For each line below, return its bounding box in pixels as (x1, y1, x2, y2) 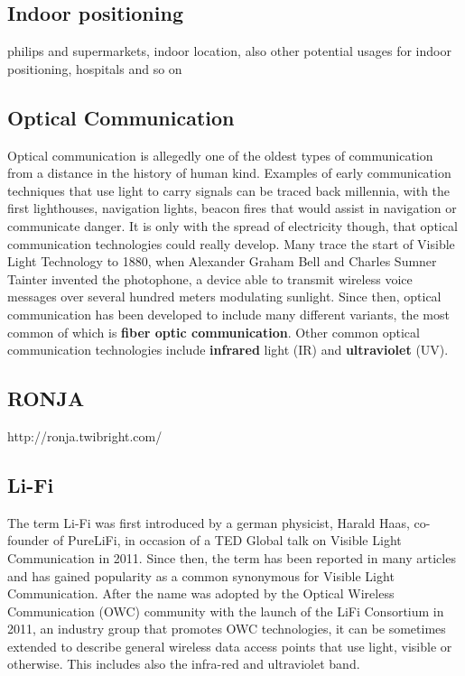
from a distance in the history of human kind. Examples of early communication (7, 163, 451, 182)
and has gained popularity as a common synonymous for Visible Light (7, 566, 395, 585)
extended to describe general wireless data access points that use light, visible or (7, 636, 452, 655)
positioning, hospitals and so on (7, 59, 182, 78)
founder (7, 531, 50, 550)
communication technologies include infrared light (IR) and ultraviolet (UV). (7, 340, 449, 359)
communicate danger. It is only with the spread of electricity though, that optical (7, 216, 458, 235)
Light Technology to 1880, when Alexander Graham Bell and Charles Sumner (7, 252, 437, 271)
